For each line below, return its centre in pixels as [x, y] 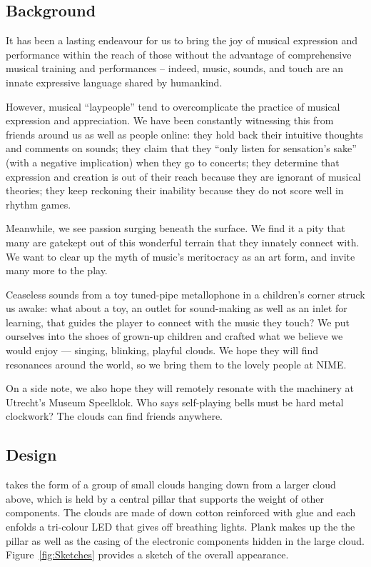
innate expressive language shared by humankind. [114, 82]
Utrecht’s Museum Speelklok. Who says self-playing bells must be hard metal [175, 402]
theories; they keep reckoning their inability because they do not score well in [175, 190]
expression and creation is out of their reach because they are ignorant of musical [183, 176]
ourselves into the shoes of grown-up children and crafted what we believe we [174, 336]
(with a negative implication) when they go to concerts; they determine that [173, 162]
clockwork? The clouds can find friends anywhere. [114, 416]
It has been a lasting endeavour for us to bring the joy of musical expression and [182, 40]
